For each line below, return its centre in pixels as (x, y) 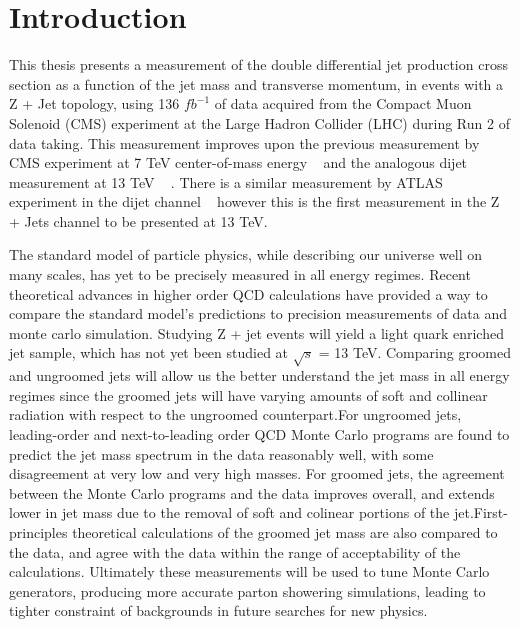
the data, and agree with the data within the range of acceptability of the (235, 551)
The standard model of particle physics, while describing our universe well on (246, 254)
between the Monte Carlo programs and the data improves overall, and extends (252, 492)
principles (38, 531)
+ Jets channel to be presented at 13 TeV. (138, 220)
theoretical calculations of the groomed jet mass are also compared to (285, 531)
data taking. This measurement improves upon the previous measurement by (244, 142)
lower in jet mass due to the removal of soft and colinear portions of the (229, 512)
